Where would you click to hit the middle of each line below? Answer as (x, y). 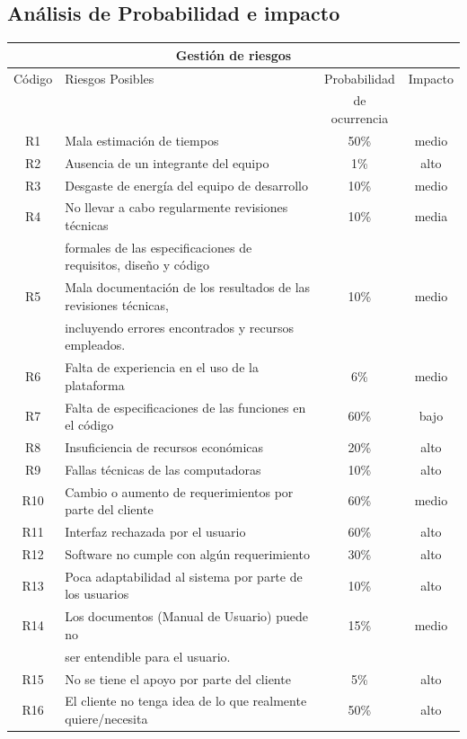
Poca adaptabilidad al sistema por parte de (184, 576)
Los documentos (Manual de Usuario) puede (186, 616)
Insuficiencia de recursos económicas (164, 446)
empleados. (95, 345)
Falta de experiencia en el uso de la (162, 367)
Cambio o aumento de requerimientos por (179, 491)
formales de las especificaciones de (159, 247)
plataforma (95, 384)
